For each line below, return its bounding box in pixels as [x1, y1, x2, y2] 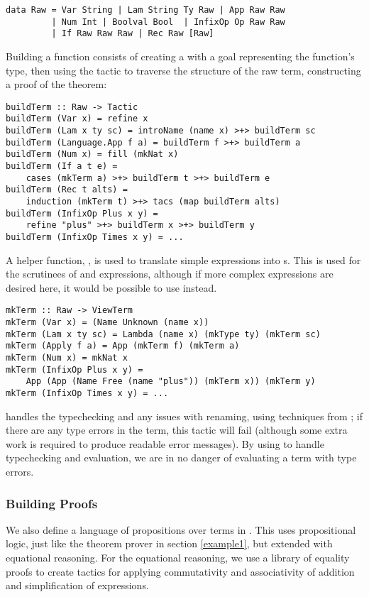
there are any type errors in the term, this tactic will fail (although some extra [6, 422, 348, 437]
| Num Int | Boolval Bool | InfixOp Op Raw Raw [51, 16, 285, 27]
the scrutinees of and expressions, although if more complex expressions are [6, 266, 334, 281]
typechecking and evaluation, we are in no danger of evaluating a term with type [6, 450, 357, 465]
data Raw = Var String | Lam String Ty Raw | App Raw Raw [6, 5, 285, 15]
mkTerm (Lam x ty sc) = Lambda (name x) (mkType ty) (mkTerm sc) [6, 329, 321, 339]
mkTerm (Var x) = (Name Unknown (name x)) [6, 317, 209, 328]
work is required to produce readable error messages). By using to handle [6, 436, 324, 451]
